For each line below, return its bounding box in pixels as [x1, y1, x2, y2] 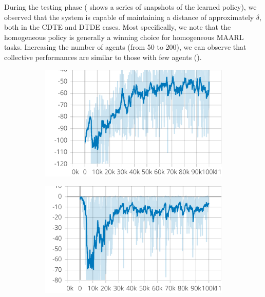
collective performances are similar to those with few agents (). [4, 51, 202, 62]
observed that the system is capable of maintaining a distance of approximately [4, 11, 254, 22]
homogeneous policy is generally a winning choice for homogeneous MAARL [4, 31, 244, 42]
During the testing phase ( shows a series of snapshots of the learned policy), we [4, 2, 257, 12]
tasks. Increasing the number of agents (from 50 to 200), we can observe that [4, 42, 247, 52]
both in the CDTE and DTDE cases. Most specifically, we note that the [4, 22, 231, 32]
